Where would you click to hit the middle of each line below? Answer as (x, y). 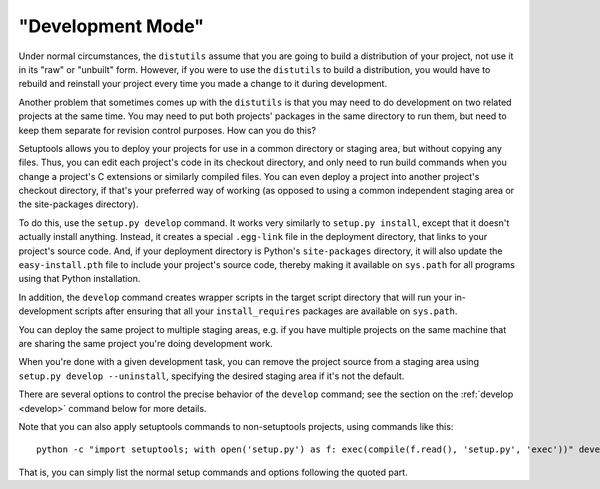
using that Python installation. (79, 279)
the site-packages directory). (78, 204)
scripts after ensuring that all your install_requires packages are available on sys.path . (266, 311)
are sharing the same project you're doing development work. (146, 343)
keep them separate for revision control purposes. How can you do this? (167, 130)
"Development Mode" (111, 26)
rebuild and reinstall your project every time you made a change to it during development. (203, 84)
